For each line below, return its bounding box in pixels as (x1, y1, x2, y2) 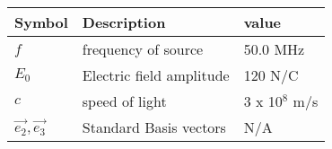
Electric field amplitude (82, 65, 230, 85)
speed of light (82, 91, 167, 111)
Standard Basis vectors (82, 117, 226, 137)
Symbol (14, 12, 68, 32)
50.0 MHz (243, 39, 305, 59)
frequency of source (82, 39, 204, 59)
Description (82, 12, 166, 32)
